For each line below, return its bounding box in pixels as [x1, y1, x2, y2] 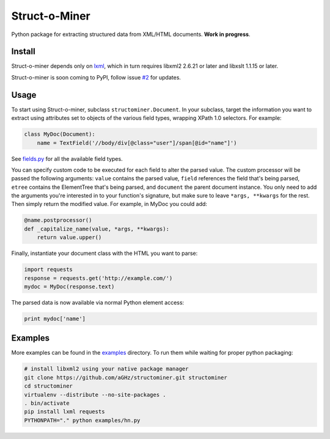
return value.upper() [37, 234, 102, 241]
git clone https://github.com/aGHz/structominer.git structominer [24, 374, 227, 381]
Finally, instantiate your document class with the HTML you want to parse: [11, 249, 198, 257]
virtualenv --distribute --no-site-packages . [24, 391, 166, 398]
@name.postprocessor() [24, 217, 92, 224]
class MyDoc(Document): [24, 131, 96, 138]
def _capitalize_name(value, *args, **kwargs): [24, 225, 169, 232]
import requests [24, 266, 73, 273]
